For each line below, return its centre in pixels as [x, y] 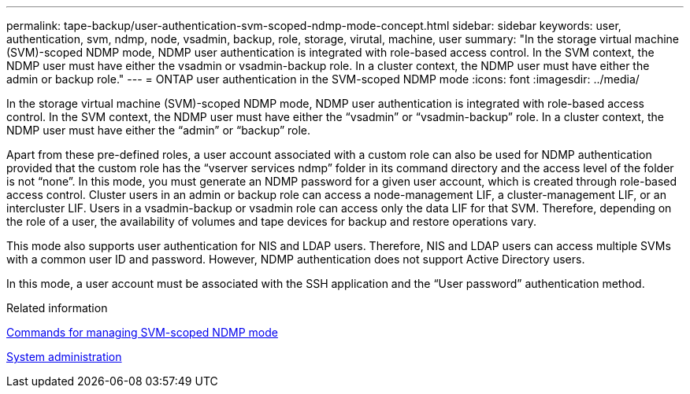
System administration [64, 357]
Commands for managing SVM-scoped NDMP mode [142, 332]
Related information [57, 308]
